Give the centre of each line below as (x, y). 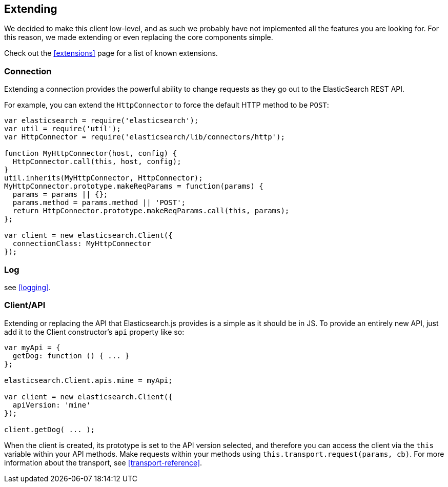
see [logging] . (28, 287)
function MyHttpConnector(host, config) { (91, 154)
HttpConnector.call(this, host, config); (97, 162)
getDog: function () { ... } (71, 356)
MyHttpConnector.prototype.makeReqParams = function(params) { (134, 186)
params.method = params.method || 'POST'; (99, 203)
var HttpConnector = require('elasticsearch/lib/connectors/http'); (145, 137)
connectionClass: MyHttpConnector (82, 244)
